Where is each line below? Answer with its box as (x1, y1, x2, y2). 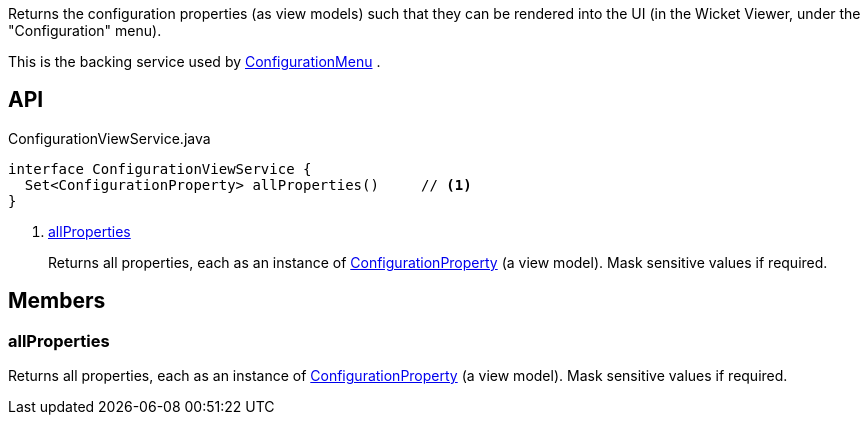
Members (8, 288, 106, 314)
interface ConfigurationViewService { (8, 160, 312, 177)
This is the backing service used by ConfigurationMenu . (8, 53, 381, 70)
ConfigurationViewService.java (8, 129, 211, 147)
